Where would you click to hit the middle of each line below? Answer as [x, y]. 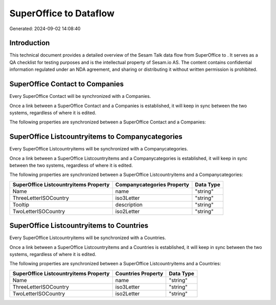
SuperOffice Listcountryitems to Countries [79, 226]
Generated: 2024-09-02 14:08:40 [45, 29]
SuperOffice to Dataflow [62, 13]
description [129, 205]
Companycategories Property [152, 185]
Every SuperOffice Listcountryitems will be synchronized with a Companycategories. [99, 149]
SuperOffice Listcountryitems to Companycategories [96, 137]
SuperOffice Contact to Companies [66, 84]
